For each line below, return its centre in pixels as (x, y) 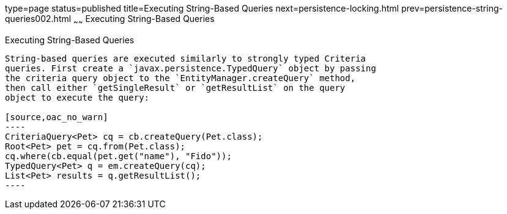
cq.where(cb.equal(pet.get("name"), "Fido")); (118, 156)
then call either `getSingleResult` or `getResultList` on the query (175, 87)
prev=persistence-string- (452, 8)
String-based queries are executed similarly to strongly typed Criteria (186, 58)
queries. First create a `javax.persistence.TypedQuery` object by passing (191, 68)
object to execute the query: (77, 97)
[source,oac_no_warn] (57, 117)
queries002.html (38, 19)
